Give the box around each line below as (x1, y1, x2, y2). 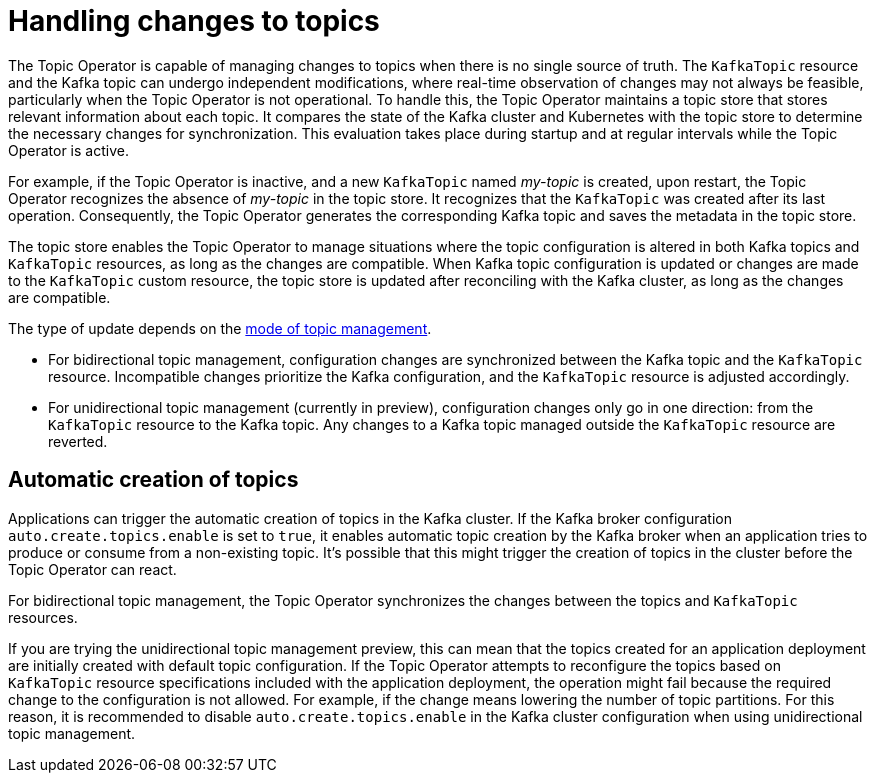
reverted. (48, 432, 108, 450)
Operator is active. (8, 141, 129, 159)
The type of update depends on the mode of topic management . (8, 319, 432, 337)
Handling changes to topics (8, 4, 380, 38)
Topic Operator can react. (8, 560, 177, 578)
